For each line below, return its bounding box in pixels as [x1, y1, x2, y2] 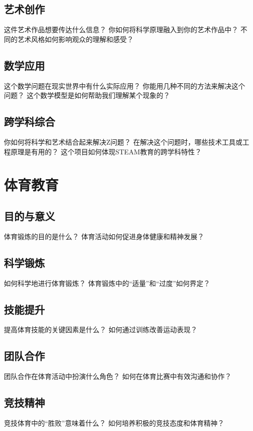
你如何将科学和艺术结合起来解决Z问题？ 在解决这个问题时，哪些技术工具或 [4, 136, 243, 147]
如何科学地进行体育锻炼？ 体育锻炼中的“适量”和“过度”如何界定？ [4, 278, 211, 288]
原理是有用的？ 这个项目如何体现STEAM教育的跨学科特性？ [10, 146, 202, 156]
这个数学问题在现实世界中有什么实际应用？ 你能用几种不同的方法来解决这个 [4, 80, 245, 91]
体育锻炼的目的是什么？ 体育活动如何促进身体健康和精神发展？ [4, 231, 204, 241]
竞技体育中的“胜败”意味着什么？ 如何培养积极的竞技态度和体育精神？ [4, 417, 224, 428]
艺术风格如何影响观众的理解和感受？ [17, 34, 134, 44]
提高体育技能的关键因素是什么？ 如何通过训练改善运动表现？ [4, 324, 197, 335]
